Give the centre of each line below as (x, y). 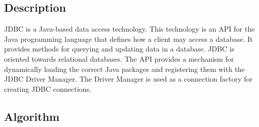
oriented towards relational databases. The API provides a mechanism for (119, 58)
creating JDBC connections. (48, 88)
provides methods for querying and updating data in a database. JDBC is (119, 49)
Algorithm (32, 116)
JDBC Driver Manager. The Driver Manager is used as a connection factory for (128, 79)
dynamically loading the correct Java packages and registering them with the (124, 69)
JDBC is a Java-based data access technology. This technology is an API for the (129, 29)
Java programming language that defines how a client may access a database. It (128, 39)
